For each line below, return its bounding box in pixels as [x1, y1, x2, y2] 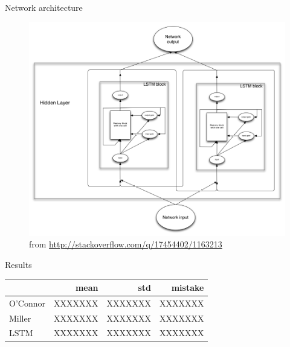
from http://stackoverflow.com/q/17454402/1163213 [29, 238, 222, 250]
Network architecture [5, 1, 83, 13]
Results [5, 258, 32, 270]
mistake [171, 281, 204, 293]
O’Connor [9, 296, 45, 309]
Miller [9, 311, 31, 324]
